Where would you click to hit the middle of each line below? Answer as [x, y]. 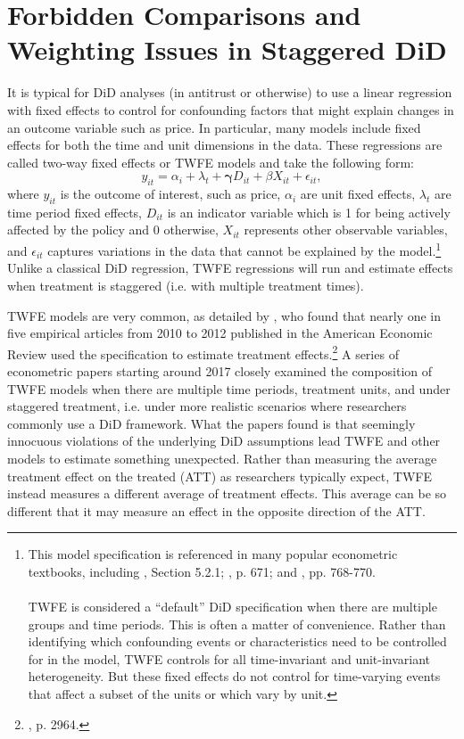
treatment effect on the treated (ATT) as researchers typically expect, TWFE [220, 476]
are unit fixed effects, [358, 194]
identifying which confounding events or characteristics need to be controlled [237, 641]
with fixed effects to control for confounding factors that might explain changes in [231, 109]
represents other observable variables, [346, 230]
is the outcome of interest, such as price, [170, 194]
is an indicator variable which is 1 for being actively [309, 212]
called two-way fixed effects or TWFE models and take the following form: [211, 162]
